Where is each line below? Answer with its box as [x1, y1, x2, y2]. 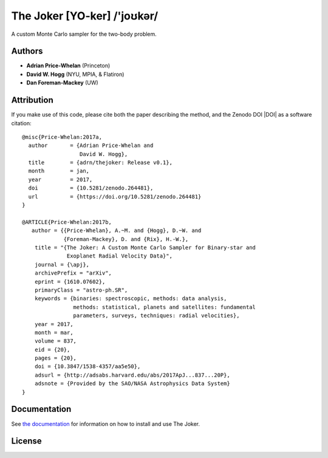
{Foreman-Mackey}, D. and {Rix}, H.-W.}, [63, 236, 189, 242]
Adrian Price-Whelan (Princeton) [26, 62, 111, 69]
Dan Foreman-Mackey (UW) [26, 79, 98, 86]
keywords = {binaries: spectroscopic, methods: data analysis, [34, 295, 227, 302]
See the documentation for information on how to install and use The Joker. [11, 420, 200, 428]
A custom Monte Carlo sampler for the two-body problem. [11, 30, 157, 38]
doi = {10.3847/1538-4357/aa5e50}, [34, 363, 141, 370]
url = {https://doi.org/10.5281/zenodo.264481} [28, 193, 202, 200]
